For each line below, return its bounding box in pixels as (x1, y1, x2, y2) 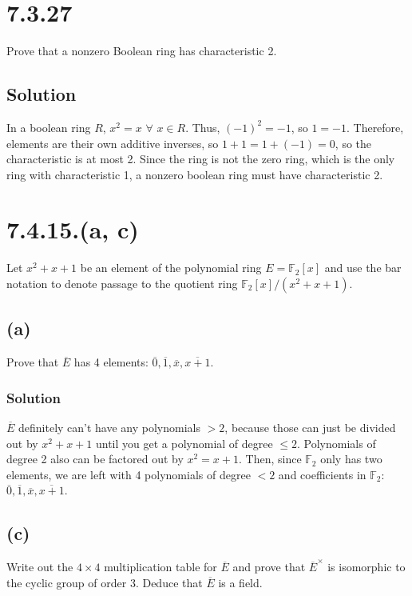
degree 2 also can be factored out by (6, 450, 184, 467)
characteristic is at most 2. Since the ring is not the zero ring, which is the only (6, 150, 395, 167)
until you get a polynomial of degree (95, 434, 273, 451)
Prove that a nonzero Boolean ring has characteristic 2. (6, 42, 277, 59)
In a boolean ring (6, 118, 91, 135)
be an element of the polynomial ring (80, 259, 262, 276)
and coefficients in (278, 466, 366, 482)
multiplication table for (104, 558, 217, 575)
